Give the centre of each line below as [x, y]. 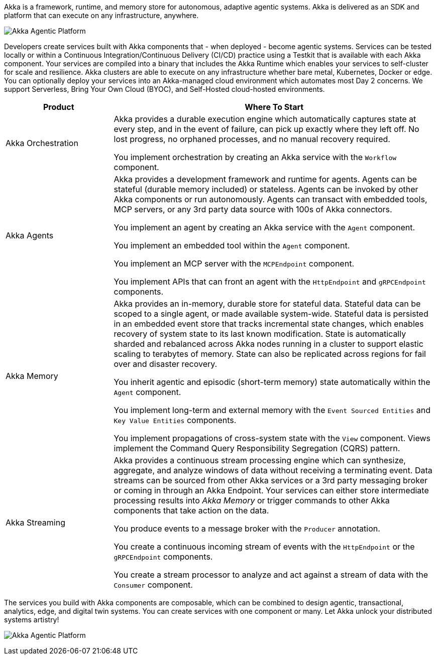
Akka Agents [30, 235]
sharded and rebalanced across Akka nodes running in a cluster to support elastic [268, 344]
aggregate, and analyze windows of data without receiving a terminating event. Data [273, 470]
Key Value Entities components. [175, 420]
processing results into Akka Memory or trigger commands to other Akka [252, 500]
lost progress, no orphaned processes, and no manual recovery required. [252, 139]
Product [59, 107]
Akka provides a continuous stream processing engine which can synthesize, [260, 460]
